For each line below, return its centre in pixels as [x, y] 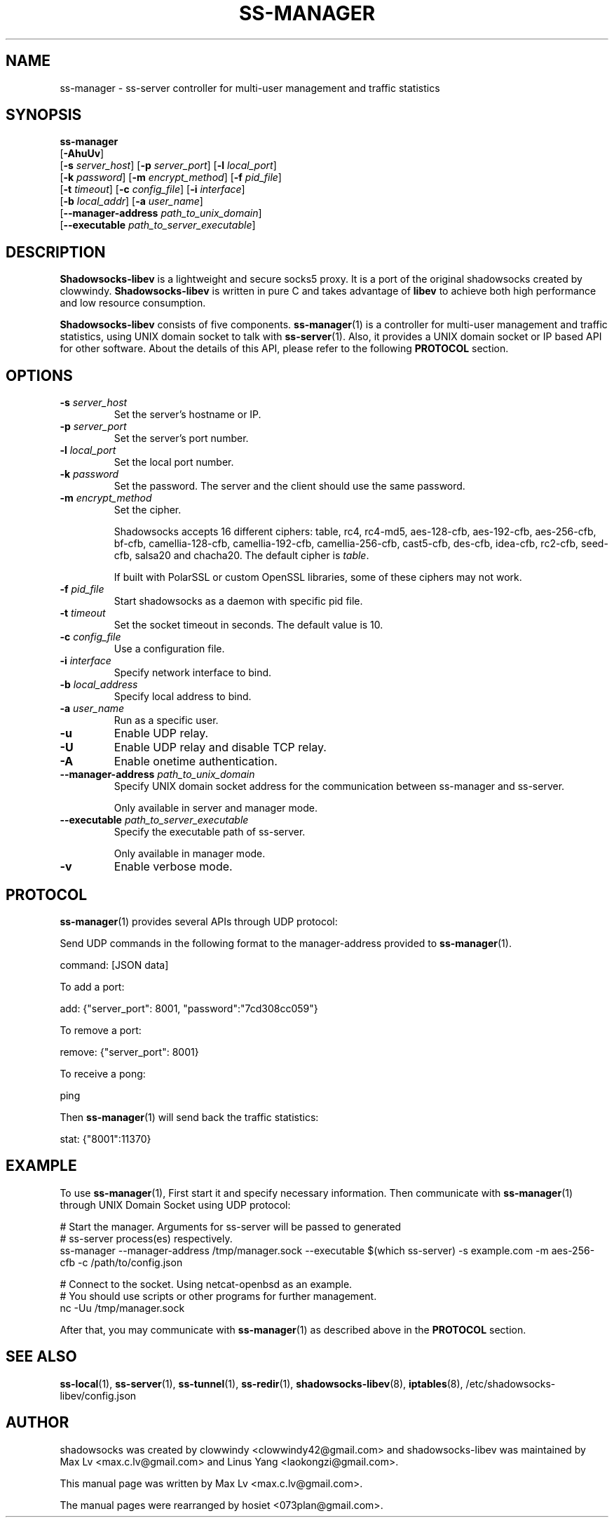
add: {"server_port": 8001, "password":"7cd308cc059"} [189, 1008]
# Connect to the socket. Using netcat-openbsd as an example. [206, 1284]
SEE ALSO [41, 1357]
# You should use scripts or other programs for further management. [218, 1296]
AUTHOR [37, 1423]
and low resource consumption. [133, 303]
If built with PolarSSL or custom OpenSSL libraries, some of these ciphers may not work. [318, 577]
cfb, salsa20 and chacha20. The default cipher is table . [241, 556]
